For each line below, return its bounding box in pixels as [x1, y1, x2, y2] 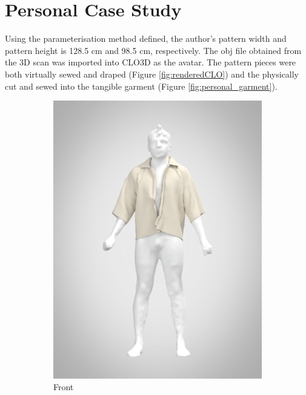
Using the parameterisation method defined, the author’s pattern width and [5, 32, 287, 45]
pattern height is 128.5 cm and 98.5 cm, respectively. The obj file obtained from [5, 44, 302, 56]
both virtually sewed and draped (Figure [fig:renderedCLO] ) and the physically [5, 67, 299, 80]
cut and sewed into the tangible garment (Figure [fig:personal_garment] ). [5, 79, 278, 92]
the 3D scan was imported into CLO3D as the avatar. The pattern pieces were [5, 56, 296, 68]
